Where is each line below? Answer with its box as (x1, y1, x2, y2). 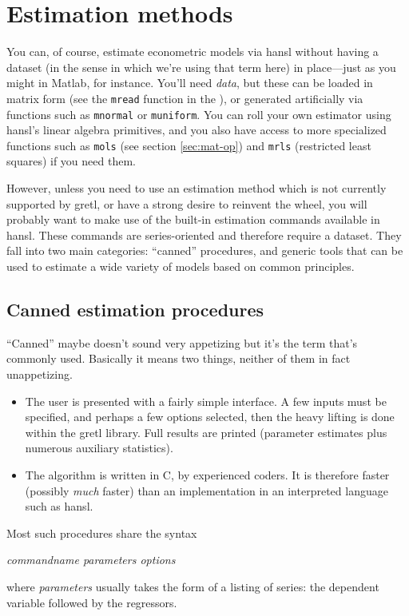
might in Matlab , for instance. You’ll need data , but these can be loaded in (6, 74, 373, 91)
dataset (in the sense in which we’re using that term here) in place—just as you (6, 58, 396, 75)
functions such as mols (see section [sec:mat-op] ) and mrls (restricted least (6, 137, 371, 153)
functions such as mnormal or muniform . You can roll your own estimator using (6, 105, 391, 122)
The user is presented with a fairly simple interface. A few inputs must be (25, 392, 387, 409)
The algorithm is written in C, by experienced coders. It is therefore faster (25, 466, 390, 483)
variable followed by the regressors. (6, 594, 177, 610)
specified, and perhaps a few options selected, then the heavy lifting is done (25, 408, 395, 425)
